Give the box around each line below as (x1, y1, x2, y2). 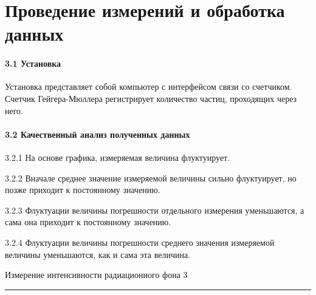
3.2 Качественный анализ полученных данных (5, 127, 190, 140)
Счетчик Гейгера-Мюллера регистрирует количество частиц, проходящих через (5, 92, 297, 104)
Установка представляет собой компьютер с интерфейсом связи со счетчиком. (5, 80, 292, 93)
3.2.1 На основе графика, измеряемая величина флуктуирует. (5, 151, 230, 163)
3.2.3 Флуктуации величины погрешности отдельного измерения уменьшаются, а (5, 203, 304, 216)
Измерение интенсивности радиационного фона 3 (5, 268, 188, 281)
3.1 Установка (5, 57, 61, 70)
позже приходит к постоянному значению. (5, 183, 160, 196)
